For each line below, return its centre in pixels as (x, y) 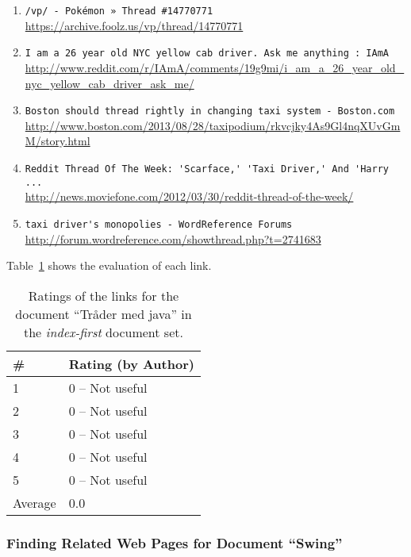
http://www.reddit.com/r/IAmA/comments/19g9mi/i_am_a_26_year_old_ (215, 67)
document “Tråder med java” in (104, 313)
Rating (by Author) (131, 363)
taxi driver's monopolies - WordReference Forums (159, 224)
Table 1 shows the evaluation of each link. (109, 265)
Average (35, 502)
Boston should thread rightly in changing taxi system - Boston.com (210, 111)
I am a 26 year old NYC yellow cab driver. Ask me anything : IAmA (207, 54)
